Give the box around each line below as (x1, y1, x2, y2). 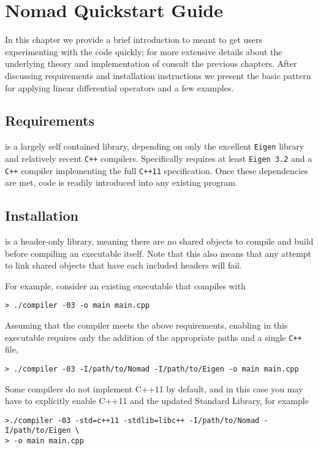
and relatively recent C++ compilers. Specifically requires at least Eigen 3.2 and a (5, 151, 312, 164)
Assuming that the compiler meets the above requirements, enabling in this (5, 319, 288, 332)
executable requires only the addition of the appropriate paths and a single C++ (5, 330, 302, 343)
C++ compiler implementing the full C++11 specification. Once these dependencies (5, 164, 308, 177)
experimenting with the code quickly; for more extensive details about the (5, 45, 282, 58)
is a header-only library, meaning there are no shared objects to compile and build (5, 235, 314, 248)
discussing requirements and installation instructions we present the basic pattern (5, 69, 311, 82)
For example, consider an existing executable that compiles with (5, 279, 246, 292)
